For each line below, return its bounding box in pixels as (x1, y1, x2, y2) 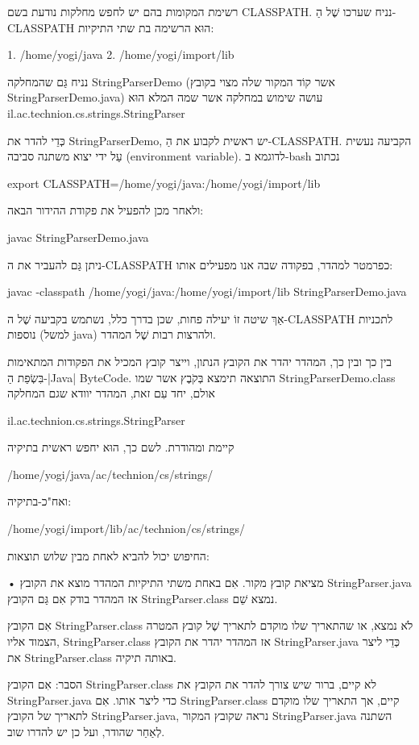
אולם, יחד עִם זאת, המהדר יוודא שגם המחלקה (7, 385, 215, 402)
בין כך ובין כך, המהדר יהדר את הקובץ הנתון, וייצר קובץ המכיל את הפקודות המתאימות (7, 352, 392, 369)
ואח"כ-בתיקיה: (7, 493, 72, 510)
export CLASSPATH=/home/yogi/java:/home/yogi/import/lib (7, 174, 321, 191)
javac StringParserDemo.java (7, 228, 149, 245)
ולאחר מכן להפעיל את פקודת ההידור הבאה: (7, 202, 204, 219)
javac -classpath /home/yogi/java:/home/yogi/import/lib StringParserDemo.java (7, 283, 407, 300)
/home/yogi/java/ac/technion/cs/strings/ (7, 465, 214, 482)
